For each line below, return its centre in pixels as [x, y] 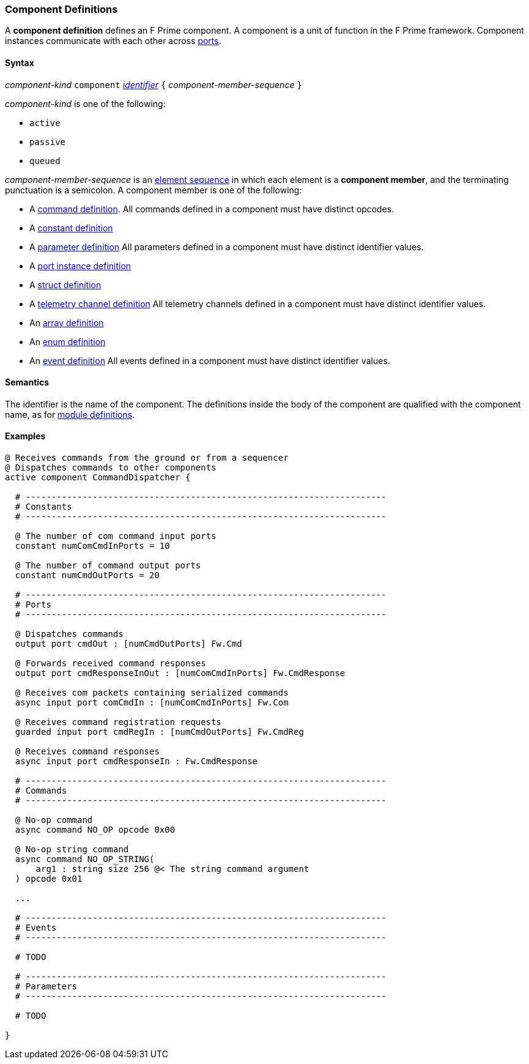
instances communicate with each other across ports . [113, 41]
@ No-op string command [72, 850]
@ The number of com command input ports [116, 536]
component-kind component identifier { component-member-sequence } [154, 84]
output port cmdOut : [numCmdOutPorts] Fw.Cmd [128, 644]
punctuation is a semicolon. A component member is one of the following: [154, 190]
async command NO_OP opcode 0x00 [95, 830]
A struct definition [65, 285]
